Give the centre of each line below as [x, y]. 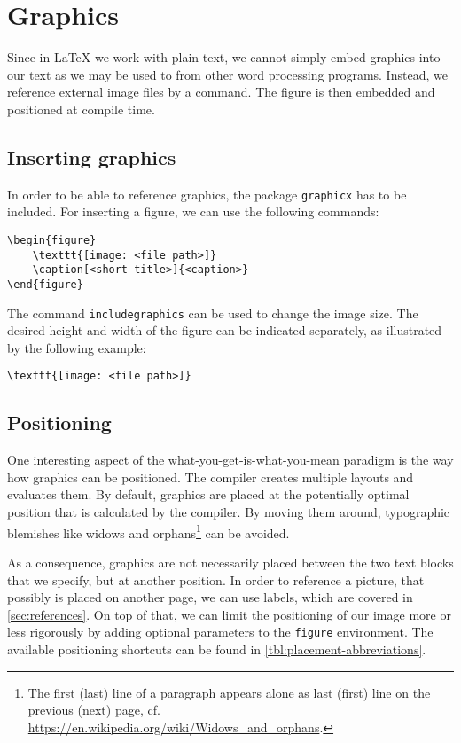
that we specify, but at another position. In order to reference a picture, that [216, 579]
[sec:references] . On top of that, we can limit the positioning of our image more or [229, 614]
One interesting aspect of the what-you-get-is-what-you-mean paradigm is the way [230, 460]
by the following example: [77, 347]
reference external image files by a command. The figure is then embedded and [221, 92]
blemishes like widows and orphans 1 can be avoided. [148, 531]
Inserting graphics [92, 156]
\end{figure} [45, 284]
